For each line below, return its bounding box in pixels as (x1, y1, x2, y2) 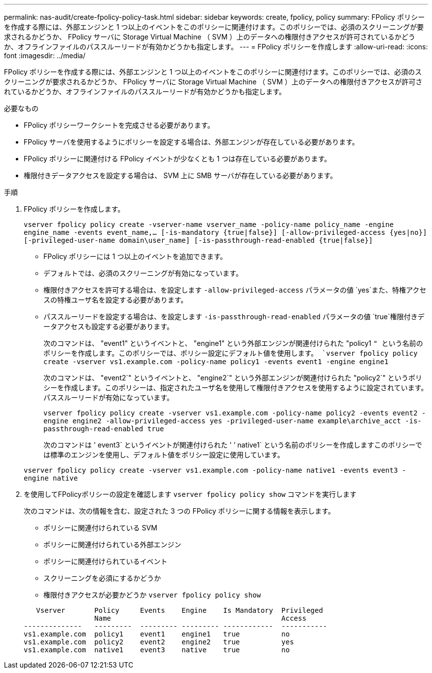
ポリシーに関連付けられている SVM (43, 523, 157, 532)
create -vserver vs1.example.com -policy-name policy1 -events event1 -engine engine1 (43, 358, 389, 366)
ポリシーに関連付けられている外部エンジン (43, 540, 181, 549)
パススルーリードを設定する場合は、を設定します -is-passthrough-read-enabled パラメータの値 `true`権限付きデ (43, 312, 425, 321)
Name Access (94, 614, 307, 622)
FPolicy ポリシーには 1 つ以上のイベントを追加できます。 (43, 252, 227, 261)
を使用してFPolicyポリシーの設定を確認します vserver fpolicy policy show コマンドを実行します (24, 490, 357, 498)
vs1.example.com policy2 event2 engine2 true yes (24, 638, 294, 646)
